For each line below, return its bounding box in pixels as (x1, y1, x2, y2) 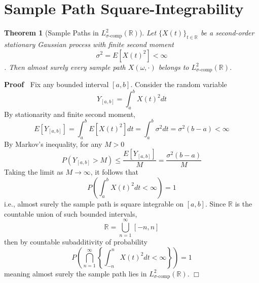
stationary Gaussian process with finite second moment (4, 38, 174, 49)
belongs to (158, 61, 189, 72)
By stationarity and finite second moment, (4, 108, 135, 119)
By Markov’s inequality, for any (4, 138, 102, 149)
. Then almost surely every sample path (4, 61, 126, 72)
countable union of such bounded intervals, (4, 208, 137, 219)
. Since (205, 198, 226, 209)
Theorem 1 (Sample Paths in (4, 27, 99, 38)
